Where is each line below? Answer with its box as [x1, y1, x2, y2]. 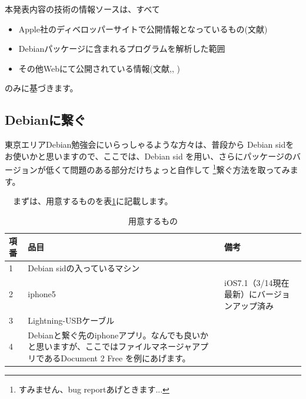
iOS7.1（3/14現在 [224, 276, 290, 288]
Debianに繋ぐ [5, 111, 86, 129]
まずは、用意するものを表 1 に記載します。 [12, 195, 173, 207]
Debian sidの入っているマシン [28, 261, 140, 274]
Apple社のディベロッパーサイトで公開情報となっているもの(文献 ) [18, 22, 268, 35]
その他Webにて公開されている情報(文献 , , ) [18, 62, 180, 74]
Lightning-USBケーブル [28, 314, 115, 326]
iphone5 [28, 288, 56, 300]
